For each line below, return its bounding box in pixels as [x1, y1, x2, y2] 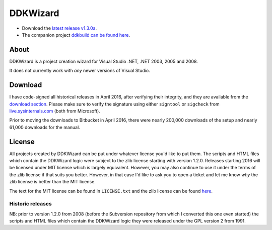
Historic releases [9, 200, 52, 207]
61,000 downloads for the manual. [9, 124, 80, 130]
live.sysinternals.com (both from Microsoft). [9, 108, 100, 114]
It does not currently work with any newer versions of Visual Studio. [9, 68, 151, 74]
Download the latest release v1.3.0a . [22, 25, 97, 31]
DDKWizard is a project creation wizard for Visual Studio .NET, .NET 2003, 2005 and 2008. [9, 58, 198, 64]
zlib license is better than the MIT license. [9, 179, 96, 185]
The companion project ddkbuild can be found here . [22, 32, 130, 38]
